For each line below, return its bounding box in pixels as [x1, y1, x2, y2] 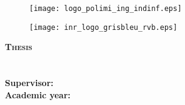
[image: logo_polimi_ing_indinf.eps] [29, 4, 182, 13]
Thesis [5, 40, 32, 53]
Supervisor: [5, 76, 54, 89]
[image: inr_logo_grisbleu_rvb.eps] [29, 23, 178, 32]
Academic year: [5, 88, 71, 101]
